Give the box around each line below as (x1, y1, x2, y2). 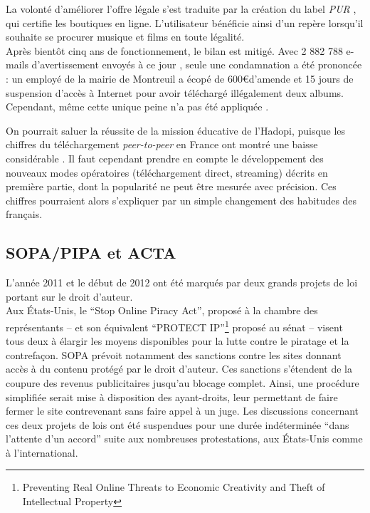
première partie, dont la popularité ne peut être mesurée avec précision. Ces (6, 179, 337, 194)
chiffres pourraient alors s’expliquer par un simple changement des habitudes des (6, 192, 357, 207)
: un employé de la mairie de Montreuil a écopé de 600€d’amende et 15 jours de (6, 71, 354, 85)
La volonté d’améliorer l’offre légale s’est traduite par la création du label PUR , (6, 1, 356, 16)
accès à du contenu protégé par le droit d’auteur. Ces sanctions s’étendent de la (6, 361, 353, 376)
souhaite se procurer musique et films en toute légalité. (6, 29, 245, 44)
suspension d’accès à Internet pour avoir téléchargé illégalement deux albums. (6, 85, 344, 100)
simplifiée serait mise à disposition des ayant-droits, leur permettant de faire (6, 389, 338, 404)
